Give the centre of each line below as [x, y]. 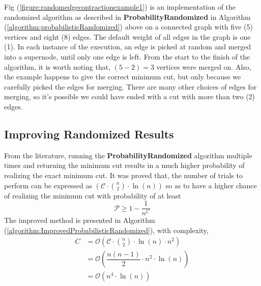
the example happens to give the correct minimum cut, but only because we [123, 77]
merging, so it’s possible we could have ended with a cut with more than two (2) [130, 96]
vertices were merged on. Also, [204, 66]
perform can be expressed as [48, 185]
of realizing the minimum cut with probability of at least [93, 195]
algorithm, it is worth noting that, [57, 66]
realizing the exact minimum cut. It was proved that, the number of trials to [123, 175]
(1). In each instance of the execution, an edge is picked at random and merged [128, 47]
